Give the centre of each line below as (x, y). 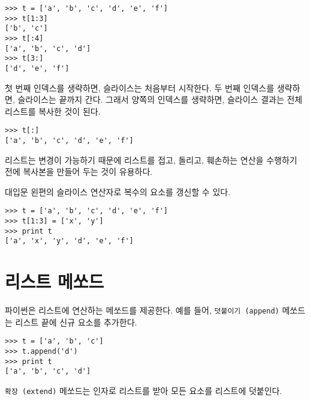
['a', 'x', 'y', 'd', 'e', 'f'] (69, 241)
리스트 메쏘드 (55, 281)
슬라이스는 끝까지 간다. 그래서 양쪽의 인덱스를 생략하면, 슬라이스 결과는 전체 (160, 99)
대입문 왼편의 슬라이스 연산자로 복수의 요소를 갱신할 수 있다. (118, 191)
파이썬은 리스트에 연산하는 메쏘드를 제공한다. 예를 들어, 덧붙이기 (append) (142, 310)
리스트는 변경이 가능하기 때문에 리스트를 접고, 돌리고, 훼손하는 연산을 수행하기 (151, 159)
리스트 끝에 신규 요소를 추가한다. (76, 322)
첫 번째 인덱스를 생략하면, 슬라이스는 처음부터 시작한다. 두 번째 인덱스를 (140, 87)
